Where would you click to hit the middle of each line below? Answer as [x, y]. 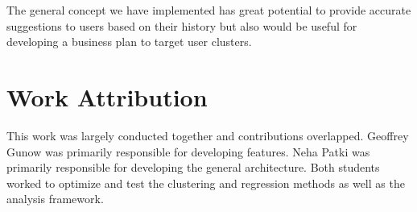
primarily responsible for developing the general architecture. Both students [193, 167]
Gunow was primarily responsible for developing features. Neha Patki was [188, 151]
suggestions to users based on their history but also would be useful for [182, 25]
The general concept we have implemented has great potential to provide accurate [209, 10]
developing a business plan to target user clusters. [129, 42]
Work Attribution [107, 96]
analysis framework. [55, 199]
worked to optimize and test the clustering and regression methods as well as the [206, 183]
